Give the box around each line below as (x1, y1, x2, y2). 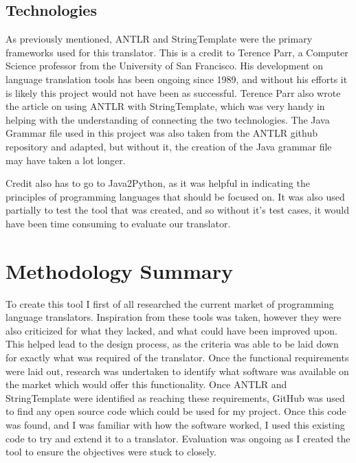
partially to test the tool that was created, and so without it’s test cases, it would (5, 203, 349, 217)
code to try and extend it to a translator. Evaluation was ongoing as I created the (5, 431, 351, 445)
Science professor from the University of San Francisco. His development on (5, 58, 323, 73)
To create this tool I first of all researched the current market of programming (5, 296, 334, 310)
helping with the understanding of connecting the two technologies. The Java (5, 112, 330, 126)
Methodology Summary (5, 256, 233, 284)
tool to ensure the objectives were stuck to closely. (5, 444, 216, 459)
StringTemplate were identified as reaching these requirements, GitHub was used (5, 390, 345, 405)
